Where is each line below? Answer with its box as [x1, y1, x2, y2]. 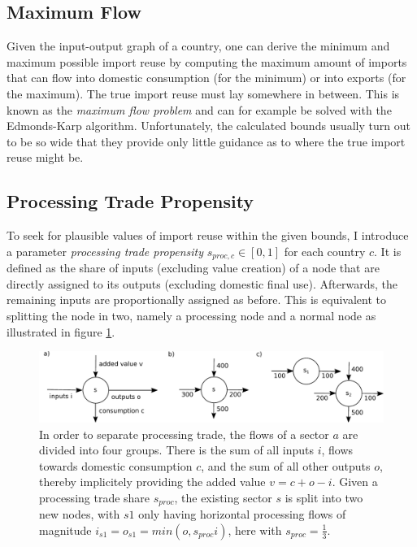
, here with [228, 521, 282, 538]
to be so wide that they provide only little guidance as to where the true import [7, 132, 406, 150]
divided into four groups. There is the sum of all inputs [39, 441, 315, 458]
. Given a [332, 473, 378, 490]
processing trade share [39, 488, 150, 506]
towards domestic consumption [39, 457, 193, 474]
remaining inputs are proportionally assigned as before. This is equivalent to [7, 291, 386, 308]
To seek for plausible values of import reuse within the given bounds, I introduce [7, 227, 409, 244]
